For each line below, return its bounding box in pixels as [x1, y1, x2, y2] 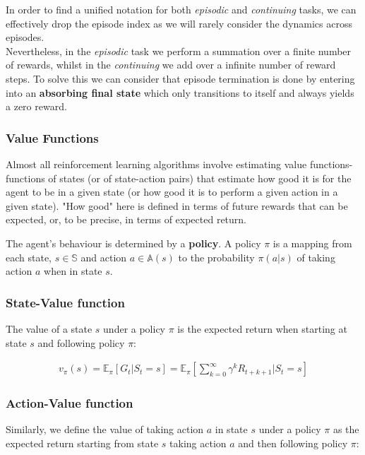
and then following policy [238, 435, 348, 450]
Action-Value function [6, 394, 133, 412]
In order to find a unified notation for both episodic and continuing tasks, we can [6, 2, 357, 16]
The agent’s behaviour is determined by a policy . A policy [6, 235, 261, 250]
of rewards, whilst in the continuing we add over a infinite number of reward [6, 57, 336, 72]
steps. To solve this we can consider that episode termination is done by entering [6, 71, 355, 85]
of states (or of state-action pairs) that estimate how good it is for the [48, 170, 352, 185]
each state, [6, 249, 52, 264]
